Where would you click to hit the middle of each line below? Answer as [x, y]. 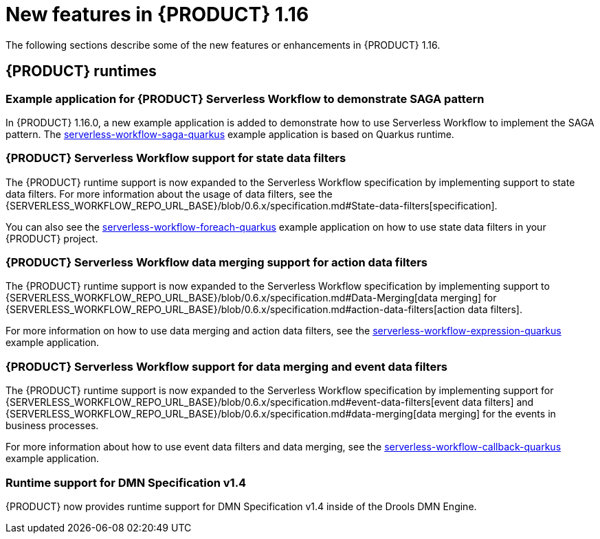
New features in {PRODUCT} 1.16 [157, 14]
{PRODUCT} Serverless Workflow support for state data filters [176, 158]
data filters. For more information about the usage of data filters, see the [169, 194]
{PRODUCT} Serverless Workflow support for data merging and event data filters [226, 366]
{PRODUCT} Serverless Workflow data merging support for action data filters [217, 263]
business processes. [52, 426]
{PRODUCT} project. [52, 238]
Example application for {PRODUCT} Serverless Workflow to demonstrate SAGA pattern [245, 99]
